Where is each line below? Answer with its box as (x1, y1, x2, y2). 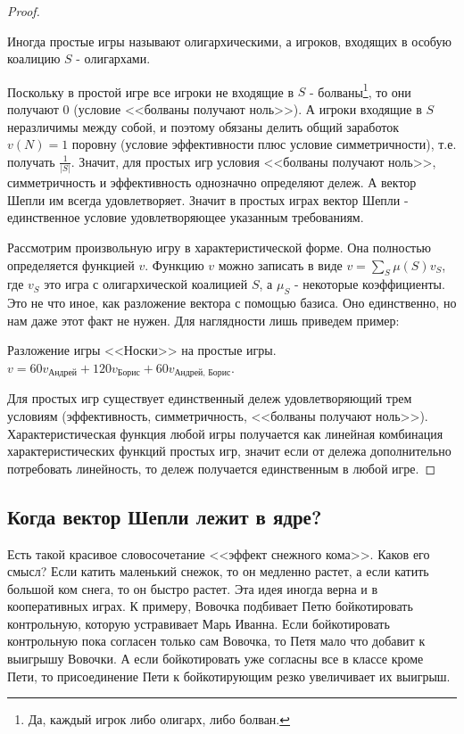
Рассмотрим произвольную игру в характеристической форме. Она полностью (7, 237, 432, 256)
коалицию (7, 49, 61, 68)
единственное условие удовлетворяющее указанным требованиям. (7, 208, 364, 227)
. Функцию (145, 255, 204, 274)
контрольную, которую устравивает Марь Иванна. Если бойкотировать (7, 614, 390, 632)
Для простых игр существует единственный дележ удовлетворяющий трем (7, 389, 412, 408)
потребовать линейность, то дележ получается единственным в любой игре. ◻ (7, 458, 436, 477)
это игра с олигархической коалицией (44, 275, 248, 293)
